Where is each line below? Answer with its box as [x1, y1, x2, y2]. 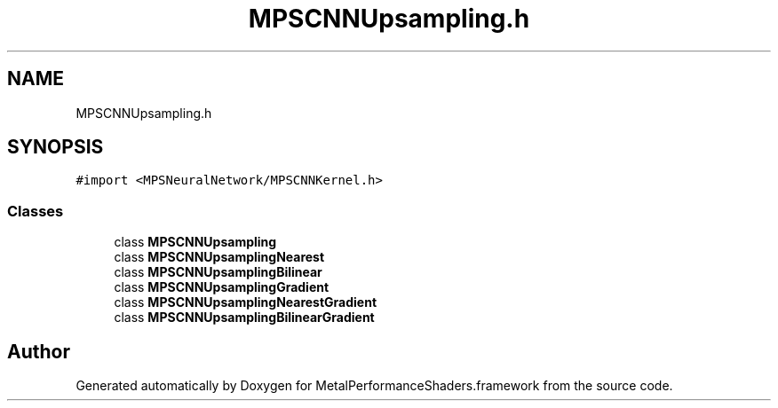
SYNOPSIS [7, 136, 104, 159]
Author [7, 340, 70, 363]
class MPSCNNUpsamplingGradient [114, 279, 329, 295]
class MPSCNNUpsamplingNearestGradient [114, 294, 377, 310]
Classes [7, 201, 64, 220]
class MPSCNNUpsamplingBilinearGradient [114, 310, 375, 326]
